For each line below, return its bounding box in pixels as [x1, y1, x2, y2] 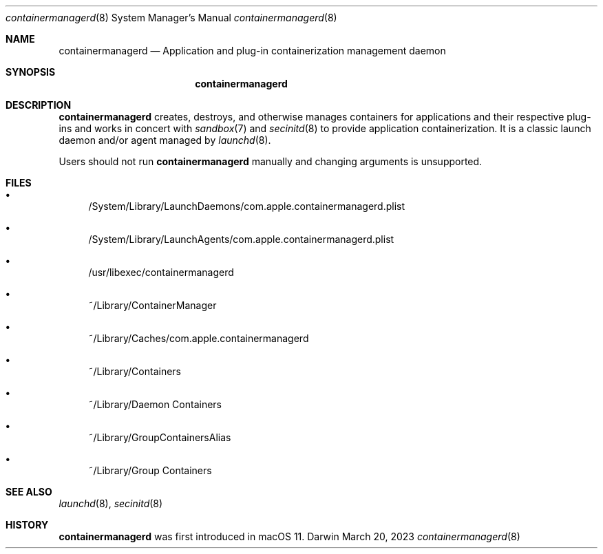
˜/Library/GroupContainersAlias [88, 432, 231, 443]
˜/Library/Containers [88, 365, 182, 377]
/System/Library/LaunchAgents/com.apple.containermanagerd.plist [88, 233, 394, 245]
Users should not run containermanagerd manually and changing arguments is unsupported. [59, 156, 483, 167]
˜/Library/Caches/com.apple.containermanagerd [88, 332, 309, 344]
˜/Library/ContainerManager [88, 299, 217, 311]
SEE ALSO [6, 486, 52, 498]
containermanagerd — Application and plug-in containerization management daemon [59, 45, 446, 56]
